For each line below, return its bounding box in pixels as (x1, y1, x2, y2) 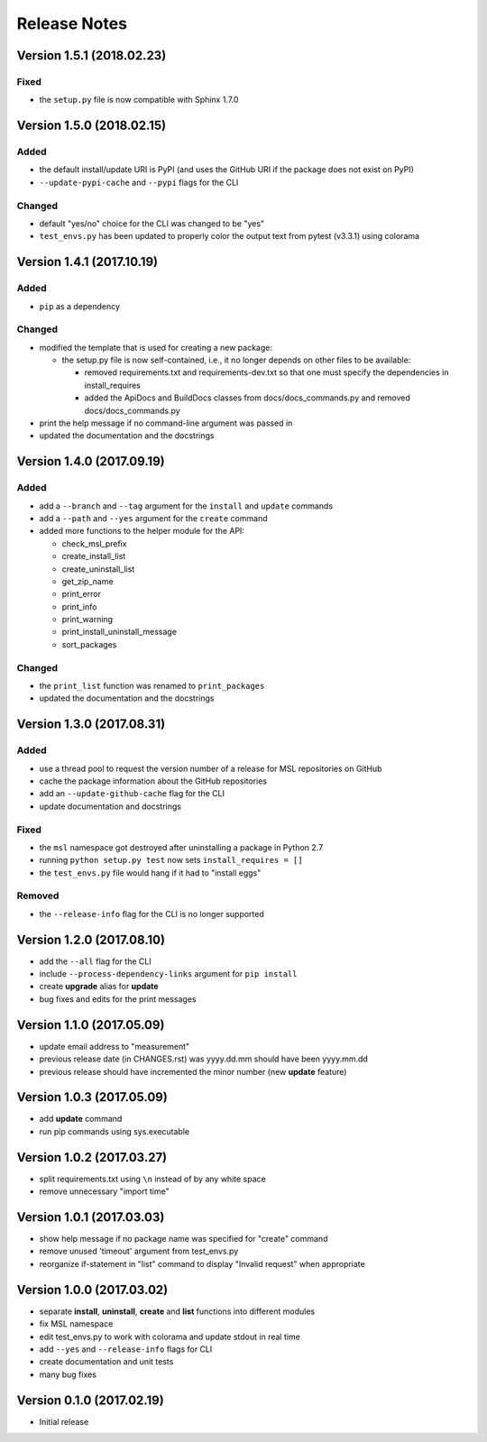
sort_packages (61, 638, 117, 649)
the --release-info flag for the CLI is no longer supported (39, 908, 265, 919)
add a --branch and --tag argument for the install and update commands (39, 501, 334, 511)
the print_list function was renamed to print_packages (39, 681, 265, 692)
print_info (61, 601, 97, 612)
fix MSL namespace (39, 1318, 114, 1329)
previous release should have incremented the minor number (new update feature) (39, 1066, 347, 1077)
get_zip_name (61, 575, 114, 586)
